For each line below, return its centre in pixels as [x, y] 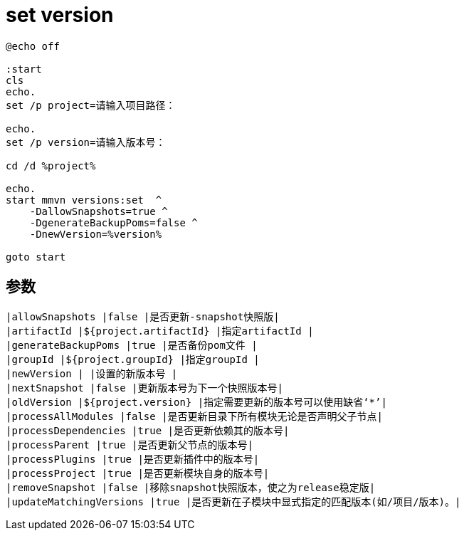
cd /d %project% [51, 165]
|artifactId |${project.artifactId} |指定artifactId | [160, 331]
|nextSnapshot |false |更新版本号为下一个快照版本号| [144, 388]
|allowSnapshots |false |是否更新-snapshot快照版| [143, 316]
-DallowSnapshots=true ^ [99, 211]
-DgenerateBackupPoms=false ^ [114, 222]
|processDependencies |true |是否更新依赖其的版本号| [148, 430]
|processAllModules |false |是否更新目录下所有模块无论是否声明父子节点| [195, 416]
